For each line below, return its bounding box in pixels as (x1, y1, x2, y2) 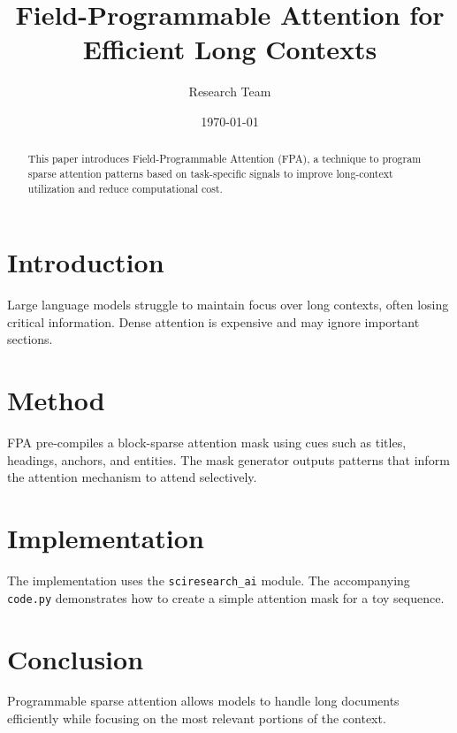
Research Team (188, 82, 271, 101)
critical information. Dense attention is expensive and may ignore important (7, 312, 420, 331)
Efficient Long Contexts (82, 31, 377, 67)
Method (7, 382, 105, 418)
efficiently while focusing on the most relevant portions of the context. (7, 709, 386, 728)
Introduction (7, 244, 164, 280)
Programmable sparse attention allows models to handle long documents (7, 691, 400, 710)
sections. (7, 330, 53, 348)
